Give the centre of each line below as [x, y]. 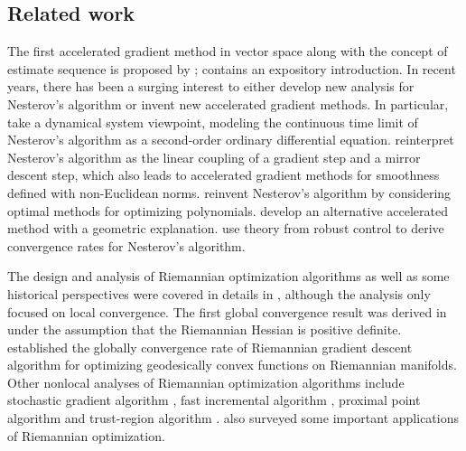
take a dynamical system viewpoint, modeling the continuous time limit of [213, 122]
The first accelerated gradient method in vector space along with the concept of [228, 51]
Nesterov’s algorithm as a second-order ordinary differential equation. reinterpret [231, 140]
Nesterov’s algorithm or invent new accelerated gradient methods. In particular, [228, 103]
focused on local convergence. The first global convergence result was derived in [227, 311]
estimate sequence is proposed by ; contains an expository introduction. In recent [232, 68]
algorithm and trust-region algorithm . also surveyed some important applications [233, 418]
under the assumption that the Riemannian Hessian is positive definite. [205, 329]
